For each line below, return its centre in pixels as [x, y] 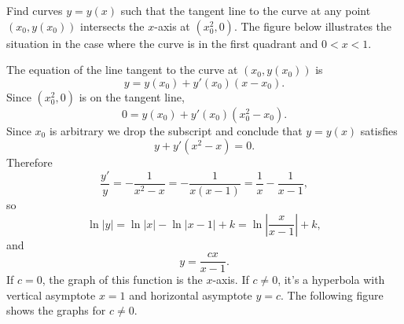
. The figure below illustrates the [313, 26]
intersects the [112, 26]
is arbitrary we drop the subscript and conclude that [176, 130]
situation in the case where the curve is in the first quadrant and [162, 43]
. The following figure [332, 295]
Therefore [29, 162]
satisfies [379, 130]
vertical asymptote [51, 295]
